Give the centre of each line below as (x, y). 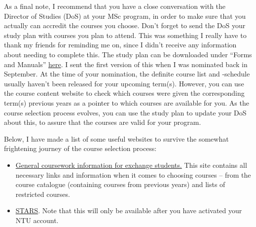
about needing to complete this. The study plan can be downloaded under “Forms (128, 54)
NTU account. (37, 220)
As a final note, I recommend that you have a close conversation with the (115, 6)
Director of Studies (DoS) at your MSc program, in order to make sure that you (125, 16)
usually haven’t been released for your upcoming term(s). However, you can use (124, 83)
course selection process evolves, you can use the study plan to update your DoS (125, 112)
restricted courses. (43, 194)
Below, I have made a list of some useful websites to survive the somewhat (116, 138)
